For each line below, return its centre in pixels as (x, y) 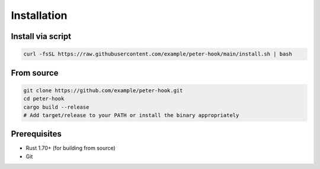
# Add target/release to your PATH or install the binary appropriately (131, 115)
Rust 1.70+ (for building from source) (71, 148)
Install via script (41, 36)
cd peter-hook (44, 99)
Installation (39, 15)
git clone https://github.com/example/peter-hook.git (103, 90)
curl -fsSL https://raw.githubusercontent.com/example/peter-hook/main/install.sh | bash (158, 54)
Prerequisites (36, 134)
